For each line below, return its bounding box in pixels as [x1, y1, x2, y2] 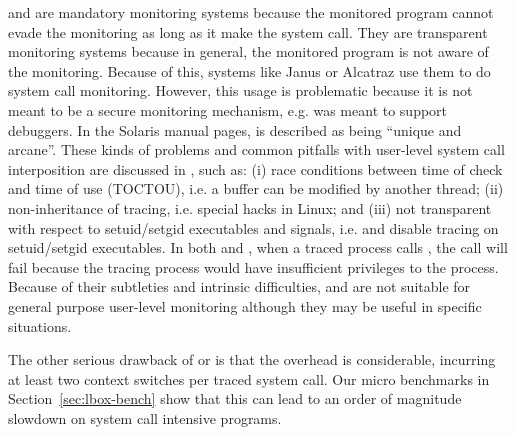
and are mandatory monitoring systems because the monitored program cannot [8, 2, 494, 22]
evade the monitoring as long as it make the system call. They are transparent [8, 21, 488, 42]
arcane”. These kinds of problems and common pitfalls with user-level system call [8, 139, 505, 160]
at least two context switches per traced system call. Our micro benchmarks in [8, 368, 490, 389]
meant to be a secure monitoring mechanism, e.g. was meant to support [8, 99, 448, 120]
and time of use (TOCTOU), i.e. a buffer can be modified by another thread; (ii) [8, 178, 504, 199]
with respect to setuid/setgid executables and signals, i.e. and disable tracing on [8, 217, 499, 238]
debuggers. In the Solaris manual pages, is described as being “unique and [8, 119, 462, 140]
